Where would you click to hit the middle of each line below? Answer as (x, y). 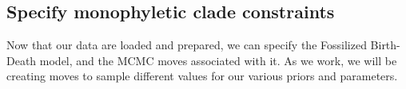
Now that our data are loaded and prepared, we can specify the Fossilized (187, 45)
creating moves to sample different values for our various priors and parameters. (202, 76)
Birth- (385, 45)
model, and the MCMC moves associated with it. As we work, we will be (218, 60)
